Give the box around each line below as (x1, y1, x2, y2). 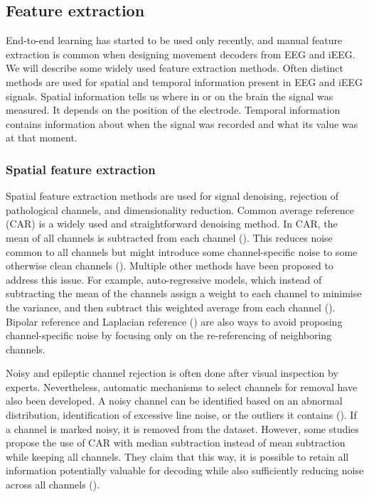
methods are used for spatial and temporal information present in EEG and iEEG (6, 74, 363, 89)
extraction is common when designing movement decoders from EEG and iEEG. (6, 46, 355, 61)
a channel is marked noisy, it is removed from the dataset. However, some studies (6, 421, 359, 436)
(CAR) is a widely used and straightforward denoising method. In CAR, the (6, 216, 338, 231)
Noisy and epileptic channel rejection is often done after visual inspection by (6, 365, 338, 380)
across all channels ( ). (6, 477, 100, 492)
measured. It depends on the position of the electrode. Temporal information (6, 102, 341, 117)
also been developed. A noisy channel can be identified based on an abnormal (6, 393, 343, 408)
